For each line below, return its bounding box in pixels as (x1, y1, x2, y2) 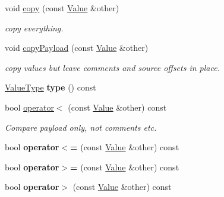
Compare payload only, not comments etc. (5, 121, 157, 133)
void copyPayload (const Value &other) (5, 41, 149, 54)
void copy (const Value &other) (5, 2, 119, 14)
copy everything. (5, 21, 64, 34)
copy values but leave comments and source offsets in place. (5, 61, 220, 73)
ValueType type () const (5, 81, 96, 93)
